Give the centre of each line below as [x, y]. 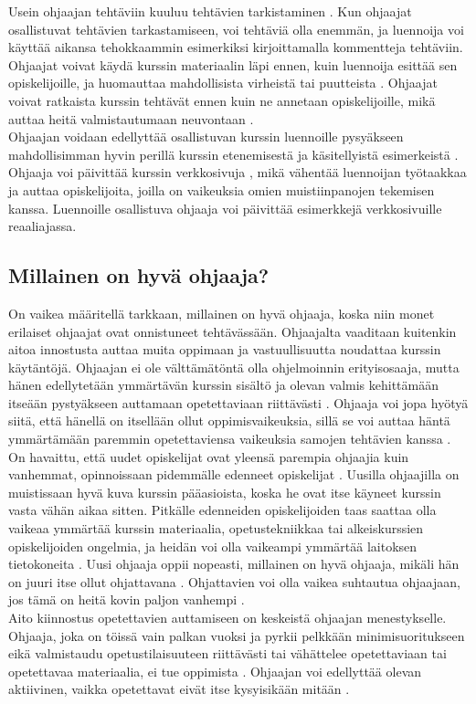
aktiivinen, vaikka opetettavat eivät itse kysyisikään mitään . [179, 689]
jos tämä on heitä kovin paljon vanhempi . [127, 599]
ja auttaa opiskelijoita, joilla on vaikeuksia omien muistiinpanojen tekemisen [222, 189]
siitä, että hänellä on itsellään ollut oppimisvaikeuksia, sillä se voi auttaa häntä [229, 420]
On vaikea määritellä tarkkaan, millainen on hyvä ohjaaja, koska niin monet [222, 313]
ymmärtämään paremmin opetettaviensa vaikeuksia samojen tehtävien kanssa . [230, 439]
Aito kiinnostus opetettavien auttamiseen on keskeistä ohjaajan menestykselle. [227, 618]
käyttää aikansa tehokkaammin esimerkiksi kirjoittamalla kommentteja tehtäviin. [236, 47]
